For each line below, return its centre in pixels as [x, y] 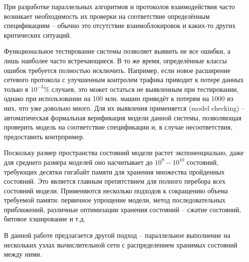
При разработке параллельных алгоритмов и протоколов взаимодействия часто [119, 6]
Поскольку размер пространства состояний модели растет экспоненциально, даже [124, 153]
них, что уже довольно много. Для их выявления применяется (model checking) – [124, 108]
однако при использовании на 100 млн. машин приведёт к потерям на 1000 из [119, 98]
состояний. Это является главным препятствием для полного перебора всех [115, 181]
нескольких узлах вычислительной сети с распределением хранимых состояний [121, 244]
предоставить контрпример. [44, 136]
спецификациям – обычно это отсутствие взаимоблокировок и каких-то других [120, 25]
